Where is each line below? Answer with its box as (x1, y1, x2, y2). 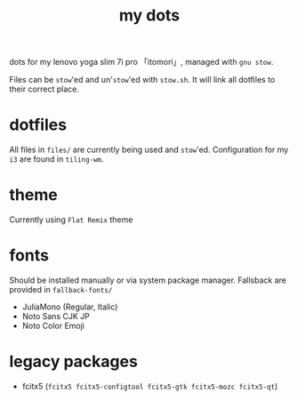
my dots (118, 5, 181, 26)
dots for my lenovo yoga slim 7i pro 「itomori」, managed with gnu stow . (9, 57, 274, 68)
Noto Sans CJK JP (21, 311, 91, 321)
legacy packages (9, 352, 138, 372)
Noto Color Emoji (21, 321, 84, 331)
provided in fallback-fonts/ (9, 284, 113, 294)
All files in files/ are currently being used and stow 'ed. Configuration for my (9, 144, 289, 156)
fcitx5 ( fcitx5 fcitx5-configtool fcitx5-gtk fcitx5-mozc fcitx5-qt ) (21, 380, 278, 391)
